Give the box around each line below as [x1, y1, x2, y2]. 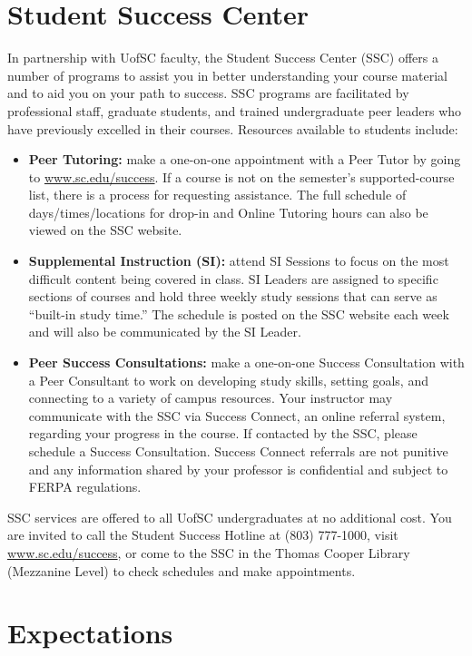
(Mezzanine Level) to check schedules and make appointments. [7, 561, 356, 580]
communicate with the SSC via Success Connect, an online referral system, [28, 406, 446, 425]
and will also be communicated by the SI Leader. [28, 322, 301, 341]
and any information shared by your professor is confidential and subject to [28, 459, 448, 478]
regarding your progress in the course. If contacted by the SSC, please [28, 424, 418, 443]
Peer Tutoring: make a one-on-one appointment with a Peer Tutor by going [28, 150, 461, 169]
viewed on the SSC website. [28, 220, 182, 240]
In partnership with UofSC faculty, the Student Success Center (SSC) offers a [7, 48, 438, 67]
